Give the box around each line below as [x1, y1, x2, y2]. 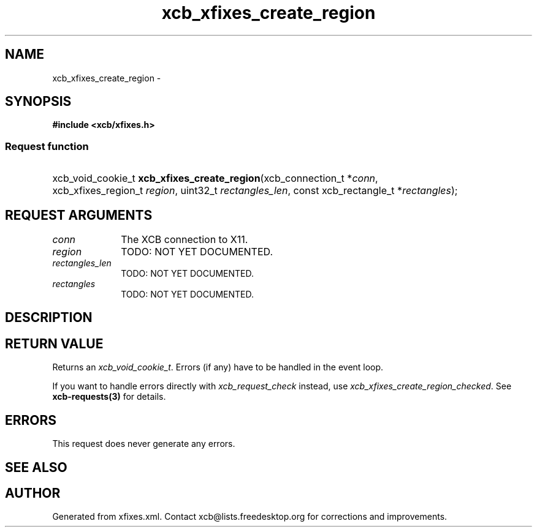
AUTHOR [5, 485, 61, 501]
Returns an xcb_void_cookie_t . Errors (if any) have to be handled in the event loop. [52, 362, 384, 373]
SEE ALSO [5, 459, 67, 475]
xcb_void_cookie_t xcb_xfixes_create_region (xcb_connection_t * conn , [52, 172, 378, 185]
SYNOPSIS [5, 94, 72, 110]
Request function [5, 140, 89, 152]
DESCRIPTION [5, 310, 93, 326]
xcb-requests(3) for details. [52, 391, 166, 402]
